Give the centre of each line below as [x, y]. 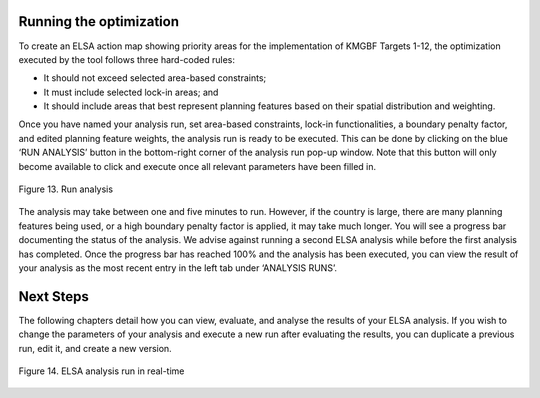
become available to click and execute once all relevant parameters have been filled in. [197, 166]
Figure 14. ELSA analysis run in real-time [101, 371]
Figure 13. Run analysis [66, 189]
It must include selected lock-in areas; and [131, 92]
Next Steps [53, 296]
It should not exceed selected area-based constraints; [155, 78]
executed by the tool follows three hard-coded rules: [126, 59]
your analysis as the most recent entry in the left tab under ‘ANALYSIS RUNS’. [177, 267]
